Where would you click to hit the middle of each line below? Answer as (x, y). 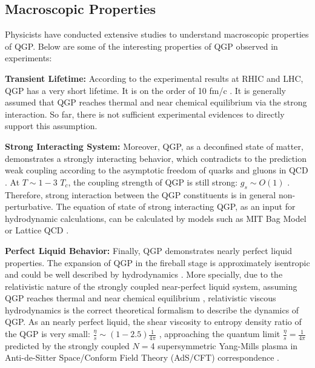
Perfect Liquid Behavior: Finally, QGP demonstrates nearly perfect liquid (148, 250)
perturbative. (29, 206)
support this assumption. (51, 126)
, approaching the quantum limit (220, 334)
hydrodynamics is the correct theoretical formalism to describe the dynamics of (152, 309)
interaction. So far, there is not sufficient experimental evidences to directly (145, 114)
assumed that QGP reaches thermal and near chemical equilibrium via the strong (156, 102)
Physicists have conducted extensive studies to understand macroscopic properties (157, 34)
